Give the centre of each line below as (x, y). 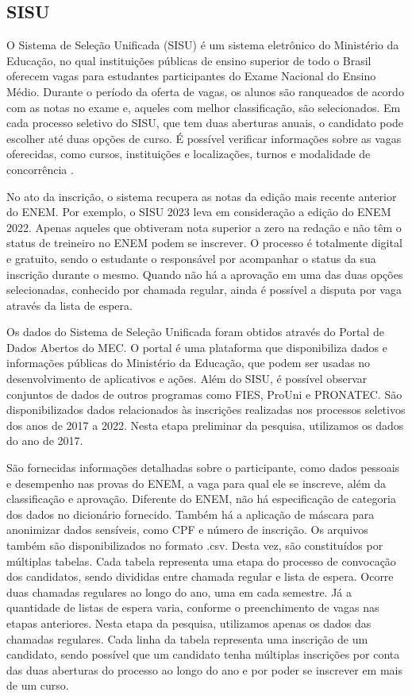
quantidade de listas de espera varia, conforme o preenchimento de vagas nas (193, 607)
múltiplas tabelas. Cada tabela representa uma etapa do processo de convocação (201, 561)
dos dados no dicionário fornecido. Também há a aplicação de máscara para (191, 514)
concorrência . (40, 169)
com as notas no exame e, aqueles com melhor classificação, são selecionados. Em (204, 107)
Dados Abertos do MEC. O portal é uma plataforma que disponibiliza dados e (197, 347)
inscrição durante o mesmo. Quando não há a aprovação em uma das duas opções (205, 274)
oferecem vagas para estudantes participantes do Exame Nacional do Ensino (191, 76)
